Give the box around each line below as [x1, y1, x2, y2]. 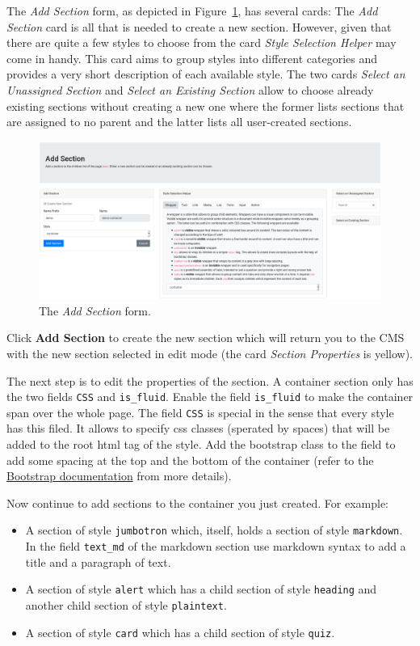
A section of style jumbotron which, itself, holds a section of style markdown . [25, 521, 403, 538]
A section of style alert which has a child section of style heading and [25, 581, 377, 597]
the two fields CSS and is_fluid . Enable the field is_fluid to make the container [6, 388, 414, 405]
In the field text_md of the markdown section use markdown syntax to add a [25, 538, 406, 555]
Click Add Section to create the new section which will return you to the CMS [6, 329, 405, 346]
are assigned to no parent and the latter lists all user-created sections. [6, 113, 352, 130]
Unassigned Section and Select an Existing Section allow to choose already [6, 81, 374, 98]
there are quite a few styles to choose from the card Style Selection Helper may [6, 34, 397, 51]
